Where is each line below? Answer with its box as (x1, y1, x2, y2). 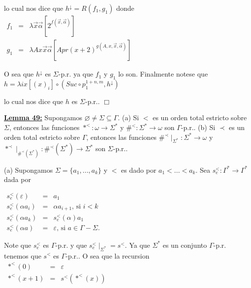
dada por (4, 174, 31, 184)
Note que (4, 239, 31, 250)
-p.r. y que (55, 239, 87, 250)
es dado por (121, 164, 157, 175)
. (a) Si (118, 112, 139, 123)
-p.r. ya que (58, 69, 94, 79)
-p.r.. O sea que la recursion (65, 250, 150, 261)
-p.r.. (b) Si (181, 122, 216, 132)
